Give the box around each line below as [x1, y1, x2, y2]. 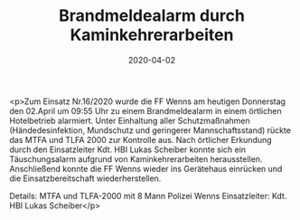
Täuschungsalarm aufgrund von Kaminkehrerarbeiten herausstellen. [9, 153, 263, 164]
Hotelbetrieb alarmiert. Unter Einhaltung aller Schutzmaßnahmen [9, 115, 250, 126]
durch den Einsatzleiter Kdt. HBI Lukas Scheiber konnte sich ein [9, 144, 247, 155]
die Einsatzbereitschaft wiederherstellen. [9, 173, 162, 184]
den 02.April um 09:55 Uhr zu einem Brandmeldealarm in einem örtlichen [9, 105, 282, 116]
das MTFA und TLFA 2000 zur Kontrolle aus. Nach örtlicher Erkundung [9, 134, 273, 145]
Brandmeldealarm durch [58, 5, 246, 26]
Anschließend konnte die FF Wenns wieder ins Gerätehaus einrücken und [9, 163, 283, 174]
